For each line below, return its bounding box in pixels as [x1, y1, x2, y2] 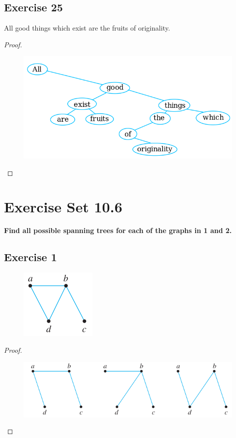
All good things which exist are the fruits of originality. [4, 23, 170, 33]
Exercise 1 [4, 249, 57, 264]
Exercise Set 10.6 [4, 196, 122, 216]
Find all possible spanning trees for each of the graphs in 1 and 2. [4, 225, 232, 235]
